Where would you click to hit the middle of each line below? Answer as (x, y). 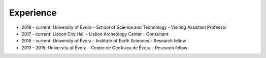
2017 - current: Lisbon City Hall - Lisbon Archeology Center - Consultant (95, 34)
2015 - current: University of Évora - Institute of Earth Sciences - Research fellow (104, 41)
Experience (33, 13)
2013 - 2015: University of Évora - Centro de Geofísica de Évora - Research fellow (104, 48)
